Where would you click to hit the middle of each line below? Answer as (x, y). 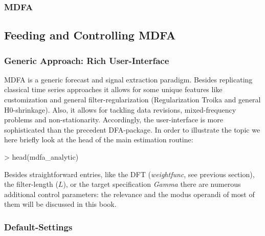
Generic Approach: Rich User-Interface (87, 60)
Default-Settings (38, 227)
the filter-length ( (31, 184)
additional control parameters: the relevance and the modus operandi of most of (129, 194)
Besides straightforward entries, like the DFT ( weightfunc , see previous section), (129, 174)
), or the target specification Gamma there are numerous (152, 184)
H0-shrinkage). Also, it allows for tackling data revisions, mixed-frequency (120, 109)
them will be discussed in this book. (60, 204)
